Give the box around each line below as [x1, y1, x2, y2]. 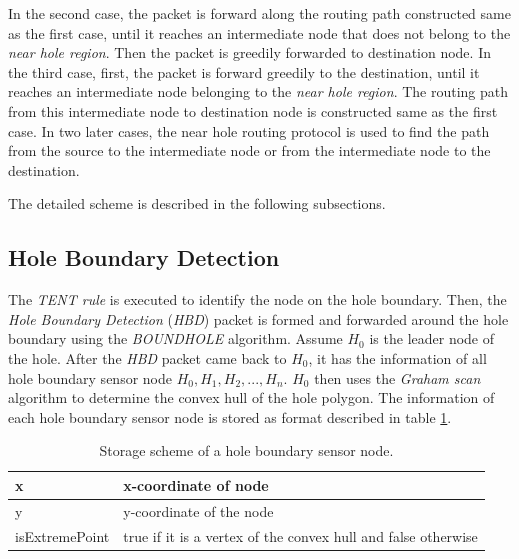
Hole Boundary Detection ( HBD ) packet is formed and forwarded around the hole [8, 308, 509, 329]
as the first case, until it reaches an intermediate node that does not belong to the [8, 22, 511, 43]
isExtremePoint [15, 525, 110, 546]
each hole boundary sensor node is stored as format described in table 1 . [8, 406, 452, 427]
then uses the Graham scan [314, 367, 481, 388]
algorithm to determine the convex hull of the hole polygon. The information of [8, 387, 495, 408]
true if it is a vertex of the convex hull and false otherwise [123, 525, 478, 546]
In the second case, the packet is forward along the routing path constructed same [8, 3, 511, 23]
